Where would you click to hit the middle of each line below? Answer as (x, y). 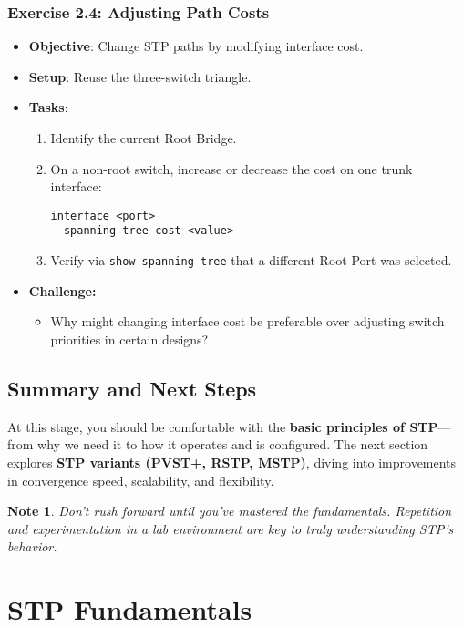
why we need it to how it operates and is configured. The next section (233, 444)
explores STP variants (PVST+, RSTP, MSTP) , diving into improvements (232, 462)
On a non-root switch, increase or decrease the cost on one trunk (231, 168)
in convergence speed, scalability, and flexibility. (141, 480)
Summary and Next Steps (132, 388)
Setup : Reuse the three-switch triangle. (140, 76)
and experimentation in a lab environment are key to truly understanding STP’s (231, 528)
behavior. (32, 546)
